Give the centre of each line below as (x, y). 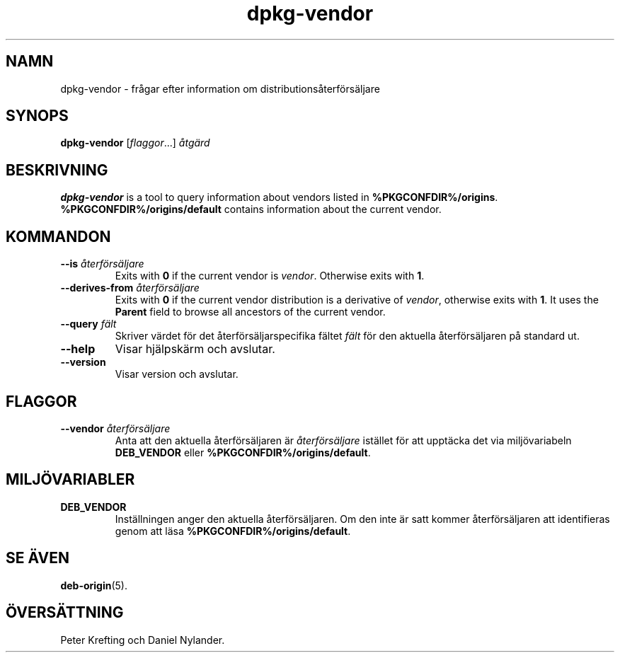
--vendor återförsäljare (115, 428)
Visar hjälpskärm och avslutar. (195, 349)
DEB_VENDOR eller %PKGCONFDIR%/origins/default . (243, 452)
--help (78, 349)
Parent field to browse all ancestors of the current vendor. (250, 312)
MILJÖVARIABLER (70, 480)
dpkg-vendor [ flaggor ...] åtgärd (135, 143)
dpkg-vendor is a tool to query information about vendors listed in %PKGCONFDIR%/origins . (279, 197)
